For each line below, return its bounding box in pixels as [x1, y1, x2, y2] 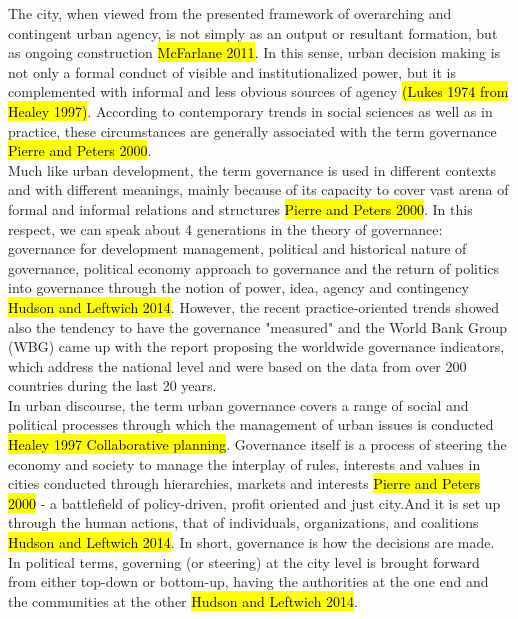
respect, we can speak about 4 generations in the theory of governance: [8, 218, 443, 239]
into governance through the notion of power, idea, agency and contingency [8, 277, 469, 298]
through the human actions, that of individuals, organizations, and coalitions [8, 512, 479, 533]
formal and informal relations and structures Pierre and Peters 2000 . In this [8, 198, 473, 219]
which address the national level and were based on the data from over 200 [8, 355, 467, 376]
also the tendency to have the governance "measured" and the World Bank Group [8, 316, 508, 337]
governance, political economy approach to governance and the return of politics [8, 257, 500, 278]
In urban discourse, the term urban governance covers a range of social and [8, 394, 469, 415]
